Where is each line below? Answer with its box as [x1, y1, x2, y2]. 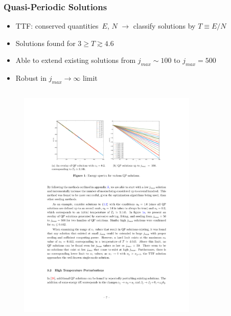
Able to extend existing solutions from [15, 55, 136, 65]
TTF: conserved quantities [15, 20, 99, 31]
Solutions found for [15, 37, 76, 48]
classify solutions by [133, 20, 196, 31]
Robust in [15, 73, 47, 83]
